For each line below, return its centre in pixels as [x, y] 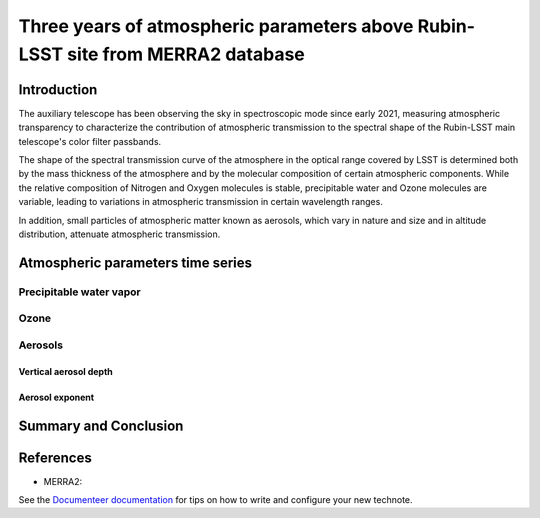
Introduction [58, 89]
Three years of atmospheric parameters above [216, 26]
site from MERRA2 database [185, 54]
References [55, 457]
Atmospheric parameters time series [135, 262]
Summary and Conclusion [101, 425]
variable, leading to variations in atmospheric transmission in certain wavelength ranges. [201, 202]
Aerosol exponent [56, 397]
